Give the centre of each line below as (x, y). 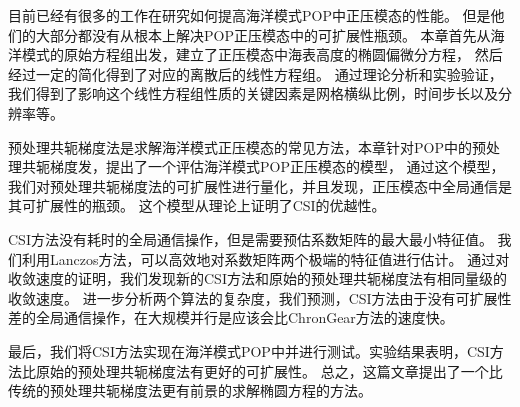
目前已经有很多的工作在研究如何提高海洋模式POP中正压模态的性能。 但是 (249, 15)
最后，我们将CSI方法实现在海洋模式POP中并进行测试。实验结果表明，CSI (249, 350)
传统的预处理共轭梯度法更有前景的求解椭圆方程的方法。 (190, 390)
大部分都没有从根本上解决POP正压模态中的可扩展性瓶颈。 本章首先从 (263, 34)
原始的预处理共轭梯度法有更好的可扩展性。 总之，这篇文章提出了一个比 (269, 370)
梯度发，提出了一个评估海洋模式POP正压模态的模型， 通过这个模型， (277, 166)
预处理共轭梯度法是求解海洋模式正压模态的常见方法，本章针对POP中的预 (247, 146)
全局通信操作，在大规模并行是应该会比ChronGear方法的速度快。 (244, 317)
